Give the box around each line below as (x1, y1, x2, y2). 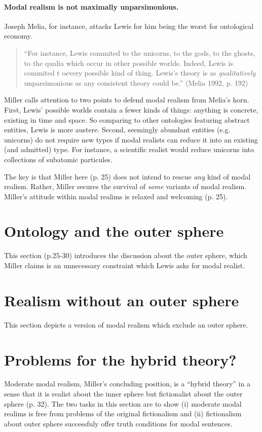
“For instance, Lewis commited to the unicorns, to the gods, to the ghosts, (24, 47, 255, 58)
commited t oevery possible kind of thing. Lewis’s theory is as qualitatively (24, 67, 256, 78)
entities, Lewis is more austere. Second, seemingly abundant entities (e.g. (4, 124, 231, 135)
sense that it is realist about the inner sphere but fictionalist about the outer (4, 388, 243, 399)
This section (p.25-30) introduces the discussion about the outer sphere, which (4, 250, 247, 261)
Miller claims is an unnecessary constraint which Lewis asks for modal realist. (4, 260, 245, 271)
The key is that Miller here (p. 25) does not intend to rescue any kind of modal (4, 171, 251, 182)
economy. (4, 30, 32, 41)
